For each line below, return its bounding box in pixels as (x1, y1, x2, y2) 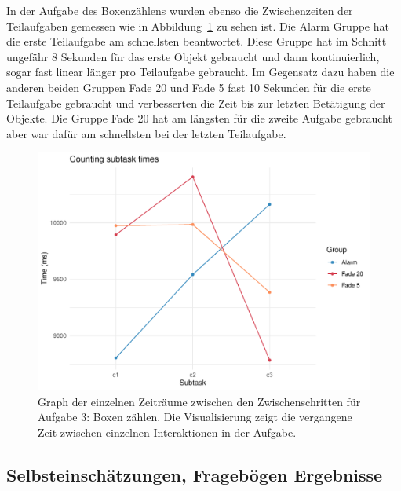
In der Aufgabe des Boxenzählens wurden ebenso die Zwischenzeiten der (6, 2, 353, 18)
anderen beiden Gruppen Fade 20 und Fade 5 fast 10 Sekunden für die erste (6, 79, 371, 95)
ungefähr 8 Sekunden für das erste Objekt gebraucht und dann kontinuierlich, (6, 48, 380, 64)
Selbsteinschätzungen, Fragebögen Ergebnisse (6, 462, 383, 486)
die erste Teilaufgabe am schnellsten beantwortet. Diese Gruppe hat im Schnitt (6, 33, 387, 49)
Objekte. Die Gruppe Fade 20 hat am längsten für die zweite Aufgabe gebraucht (6, 110, 392, 126)
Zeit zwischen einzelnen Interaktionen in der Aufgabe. (38, 423, 297, 440)
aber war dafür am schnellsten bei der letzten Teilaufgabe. (6, 125, 286, 141)
